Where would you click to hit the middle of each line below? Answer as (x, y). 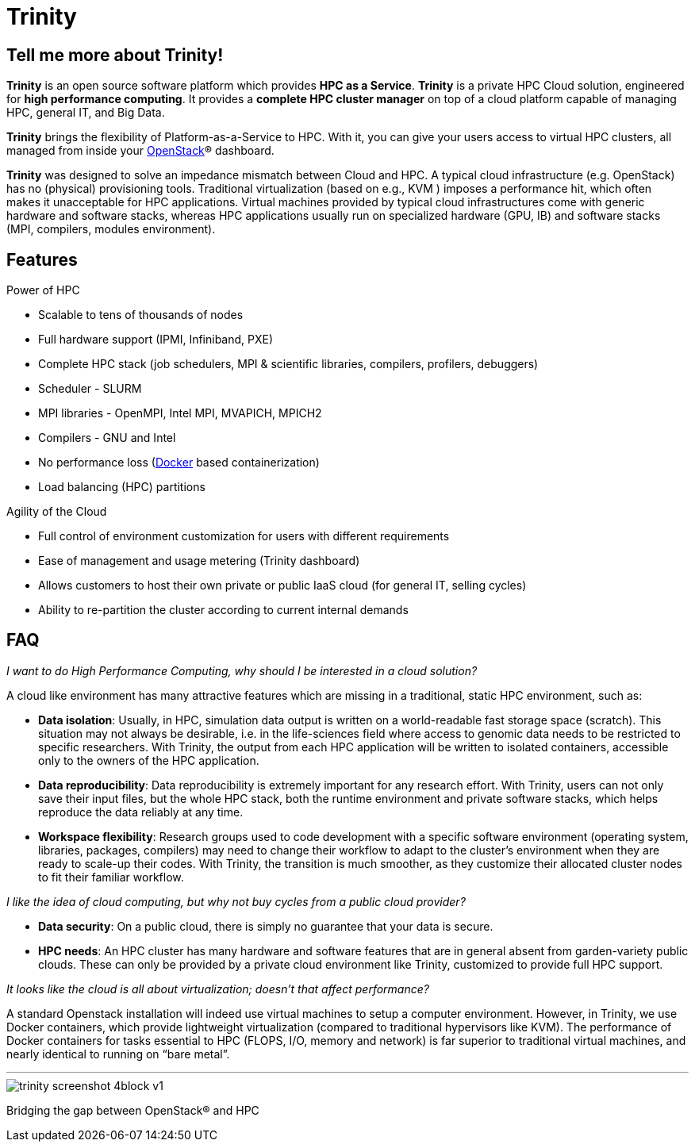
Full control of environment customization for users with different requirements (244, 536)
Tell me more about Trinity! (115, 55)
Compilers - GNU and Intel (107, 438)
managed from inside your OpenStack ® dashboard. (140, 151)
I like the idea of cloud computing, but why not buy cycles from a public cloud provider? (236, 901)
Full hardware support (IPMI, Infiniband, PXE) (156, 340)
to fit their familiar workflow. (111, 877)
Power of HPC (43, 290)
